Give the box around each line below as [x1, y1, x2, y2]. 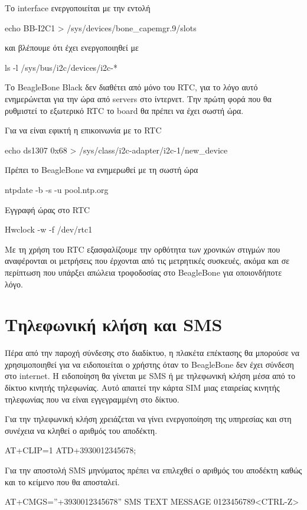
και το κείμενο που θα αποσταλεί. [5, 475, 120, 488]
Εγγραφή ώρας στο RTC [5, 203, 90, 215]
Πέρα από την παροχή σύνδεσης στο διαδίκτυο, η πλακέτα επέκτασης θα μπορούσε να [5, 346, 299, 359]
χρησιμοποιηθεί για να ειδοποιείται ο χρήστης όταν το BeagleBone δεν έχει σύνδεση [5, 358, 294, 370]
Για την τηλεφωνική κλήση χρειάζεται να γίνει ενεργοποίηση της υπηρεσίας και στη [5, 413, 292, 425]
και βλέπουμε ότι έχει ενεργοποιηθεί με [5, 41, 139, 54]
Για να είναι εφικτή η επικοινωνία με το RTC [5, 124, 162, 136]
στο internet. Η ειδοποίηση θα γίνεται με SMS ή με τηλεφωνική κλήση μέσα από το [5, 370, 295, 382]
